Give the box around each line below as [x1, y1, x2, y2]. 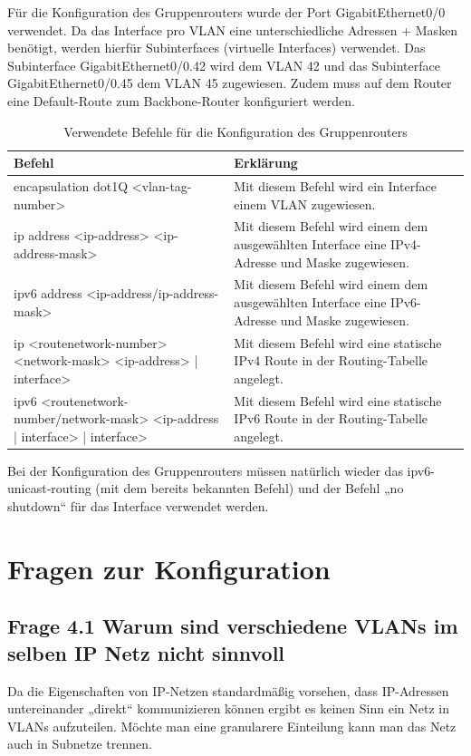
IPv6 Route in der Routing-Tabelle [234, 409, 428, 428]
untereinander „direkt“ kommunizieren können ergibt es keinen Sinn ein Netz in [7, 699, 449, 718]
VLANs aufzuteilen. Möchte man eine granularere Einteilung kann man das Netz [7, 716, 457, 735]
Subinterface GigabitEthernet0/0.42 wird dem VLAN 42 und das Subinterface [7, 55, 440, 74]
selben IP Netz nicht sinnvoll [7, 638, 285, 666]
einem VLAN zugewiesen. [234, 194, 376, 213]
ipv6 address [14, 284, 82, 303]
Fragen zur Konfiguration [7, 549, 331, 586]
